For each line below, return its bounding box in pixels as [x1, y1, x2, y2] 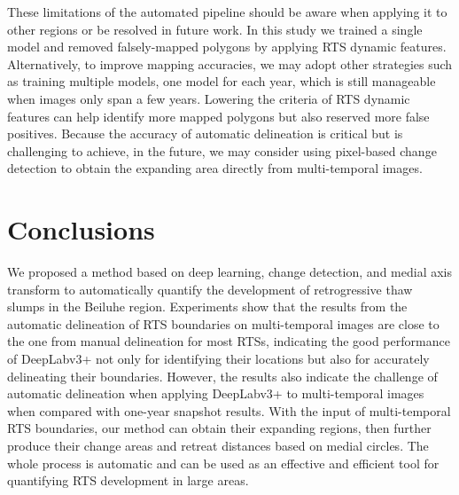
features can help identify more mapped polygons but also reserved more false [7, 106, 430, 125]
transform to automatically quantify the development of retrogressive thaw [7, 279, 413, 298]
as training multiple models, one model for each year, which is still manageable [7, 72, 436, 90]
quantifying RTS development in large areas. [7, 471, 249, 490]
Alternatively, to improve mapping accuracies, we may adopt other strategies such [7, 54, 453, 73]
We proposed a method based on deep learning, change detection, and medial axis [7, 263, 452, 281]
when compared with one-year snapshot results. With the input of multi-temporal [7, 401, 451, 420]
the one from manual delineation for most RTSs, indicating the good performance [7, 332, 450, 350]
